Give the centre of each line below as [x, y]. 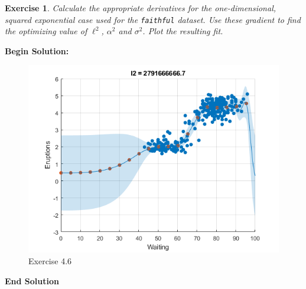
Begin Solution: [37, 50]
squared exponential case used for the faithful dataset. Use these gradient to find [153, 19]
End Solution [32, 280]
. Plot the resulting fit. [183, 31]
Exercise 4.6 [50, 261]
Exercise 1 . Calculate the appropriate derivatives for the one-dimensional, [141, 8]
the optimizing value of [46, 31]
